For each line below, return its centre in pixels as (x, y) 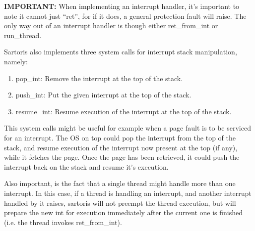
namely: (16, 61)
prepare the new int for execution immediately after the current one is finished (124, 212)
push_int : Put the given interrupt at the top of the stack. (103, 95)
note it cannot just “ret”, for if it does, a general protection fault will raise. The (125, 16)
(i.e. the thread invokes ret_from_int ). (63, 222)
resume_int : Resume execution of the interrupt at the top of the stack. (124, 111)
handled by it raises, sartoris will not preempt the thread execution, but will (120, 203)
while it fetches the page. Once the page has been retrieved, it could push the (122, 157)
